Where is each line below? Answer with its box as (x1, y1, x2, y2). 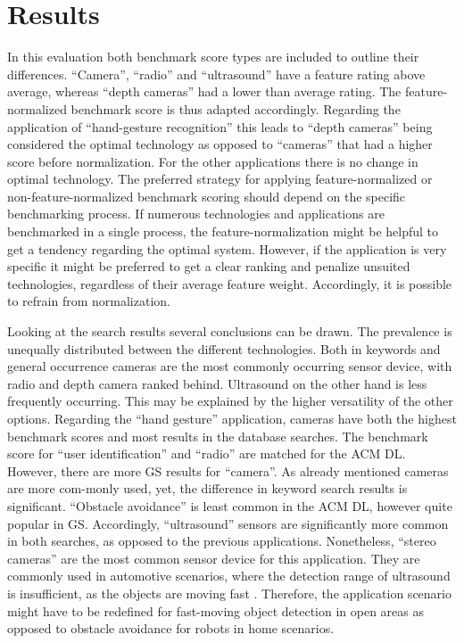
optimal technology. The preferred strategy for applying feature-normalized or (7, 169, 433, 188)
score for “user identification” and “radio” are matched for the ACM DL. (7, 444, 406, 463)
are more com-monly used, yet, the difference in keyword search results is (7, 479, 408, 498)
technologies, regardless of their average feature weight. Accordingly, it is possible (7, 274, 452, 293)
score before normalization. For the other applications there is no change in (7, 152, 418, 170)
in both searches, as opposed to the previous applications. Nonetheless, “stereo (7, 532, 436, 550)
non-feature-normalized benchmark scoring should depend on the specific (7, 186, 406, 205)
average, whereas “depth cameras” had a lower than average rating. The (7, 82, 402, 101)
